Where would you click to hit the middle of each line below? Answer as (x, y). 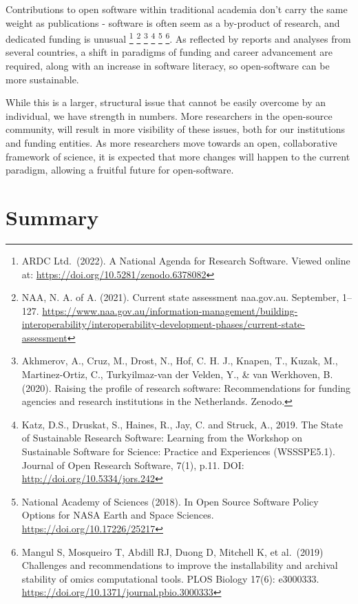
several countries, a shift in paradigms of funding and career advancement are (169, 52)
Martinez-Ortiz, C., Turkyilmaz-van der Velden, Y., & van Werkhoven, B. (177, 374)
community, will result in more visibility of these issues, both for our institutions (176, 129)
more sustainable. (42, 79)
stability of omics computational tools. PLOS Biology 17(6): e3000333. (170, 578)
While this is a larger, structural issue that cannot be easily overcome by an (166, 102)
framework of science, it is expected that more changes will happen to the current (178, 156)
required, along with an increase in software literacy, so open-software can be (168, 66)
